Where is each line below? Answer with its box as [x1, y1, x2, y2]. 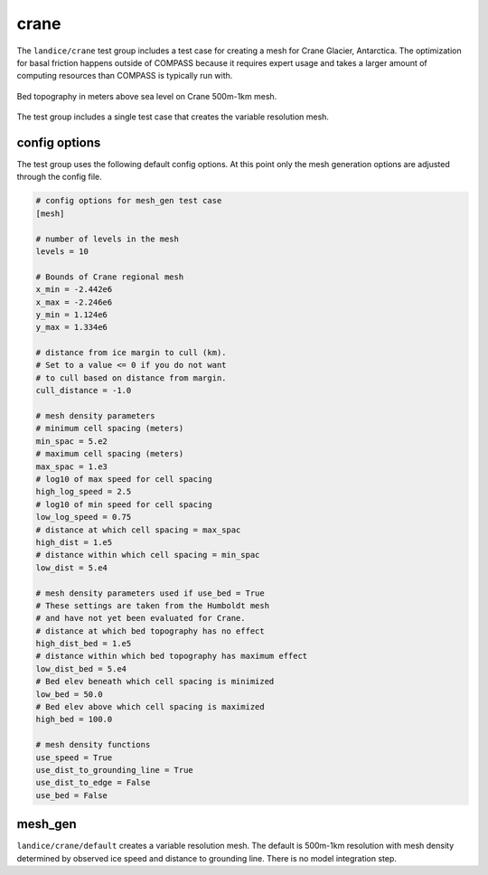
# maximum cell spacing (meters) [35, 448, 184, 459]
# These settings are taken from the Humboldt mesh [35, 600, 270, 610]
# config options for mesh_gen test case [35, 195, 222, 206]
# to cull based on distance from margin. [35, 372, 227, 383]
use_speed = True [35, 752, 113, 763]
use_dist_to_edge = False [35, 777, 151, 788]
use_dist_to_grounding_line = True [35, 765, 193, 775]
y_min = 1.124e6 [35, 309, 108, 320]
